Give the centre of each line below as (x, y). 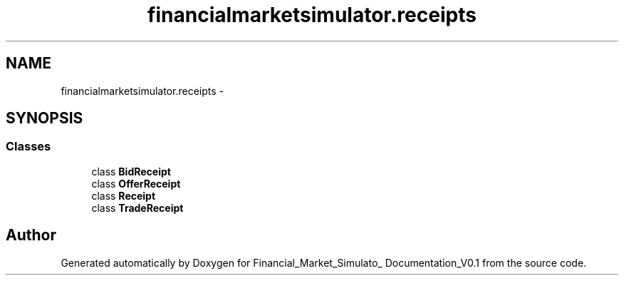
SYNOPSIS (45, 118)
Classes (28, 147)
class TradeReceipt (137, 208)
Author (31, 235)
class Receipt (124, 195)
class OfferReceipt (136, 183)
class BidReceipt (131, 171)
